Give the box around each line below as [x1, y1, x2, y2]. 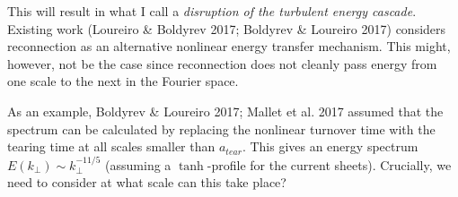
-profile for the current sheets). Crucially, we [207, 155, 452, 174]
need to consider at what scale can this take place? [7, 173, 286, 192]
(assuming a [105, 155, 172, 174]
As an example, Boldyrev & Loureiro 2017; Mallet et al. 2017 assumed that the [7, 101, 444, 120]
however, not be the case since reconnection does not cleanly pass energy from [7, 54, 437, 73]
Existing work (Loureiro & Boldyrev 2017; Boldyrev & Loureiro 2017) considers [7, 19, 446, 38]
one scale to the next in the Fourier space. [7, 72, 239, 90]
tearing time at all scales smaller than [7, 137, 216, 156]
